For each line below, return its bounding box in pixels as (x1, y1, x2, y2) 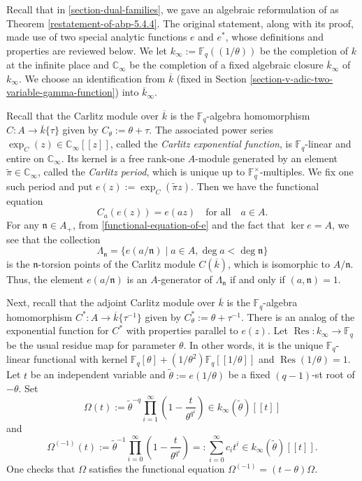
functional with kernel (33, 352, 128, 366)
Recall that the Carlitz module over (6, 108, 159, 123)
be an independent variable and (30, 367, 166, 382)
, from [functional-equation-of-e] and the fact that (72, 217, 285, 232)
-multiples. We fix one (259, 164, 354, 179)
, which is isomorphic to (228, 256, 331, 271)
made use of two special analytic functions (6, 29, 187, 44)
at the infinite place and (6, 57, 110, 72)
